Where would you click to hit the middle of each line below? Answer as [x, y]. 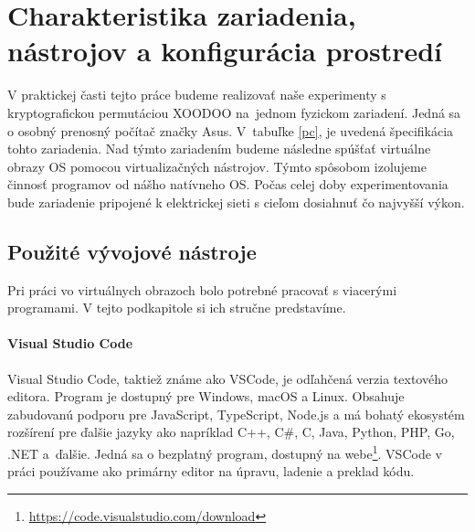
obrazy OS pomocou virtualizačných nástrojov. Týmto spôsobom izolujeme [217, 166]
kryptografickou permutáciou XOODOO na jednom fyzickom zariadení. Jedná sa [234, 112]
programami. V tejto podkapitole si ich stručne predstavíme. [177, 308]
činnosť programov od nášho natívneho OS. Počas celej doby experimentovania [228, 184]
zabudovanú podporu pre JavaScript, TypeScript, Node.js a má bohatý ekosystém [236, 414]
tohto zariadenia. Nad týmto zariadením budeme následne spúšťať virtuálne [219, 149]
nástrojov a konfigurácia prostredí [225, 51]
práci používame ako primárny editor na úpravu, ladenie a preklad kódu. [211, 471]
